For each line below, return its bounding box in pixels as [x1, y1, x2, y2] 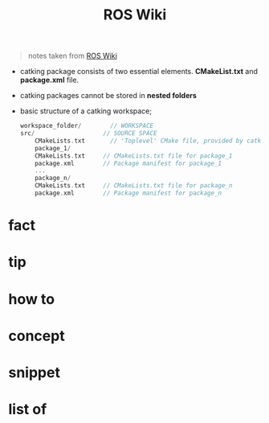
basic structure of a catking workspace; [19, 106, 153, 116]
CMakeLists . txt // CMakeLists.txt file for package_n [35, 182, 233, 190]
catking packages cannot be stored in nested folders [19, 91, 197, 101]
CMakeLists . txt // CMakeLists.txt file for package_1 [35, 151, 233, 160]
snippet [8, 363, 60, 381]
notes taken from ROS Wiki [27, 51, 118, 61]
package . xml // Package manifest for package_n [35, 189, 222, 198]
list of [8, 400, 47, 419]
